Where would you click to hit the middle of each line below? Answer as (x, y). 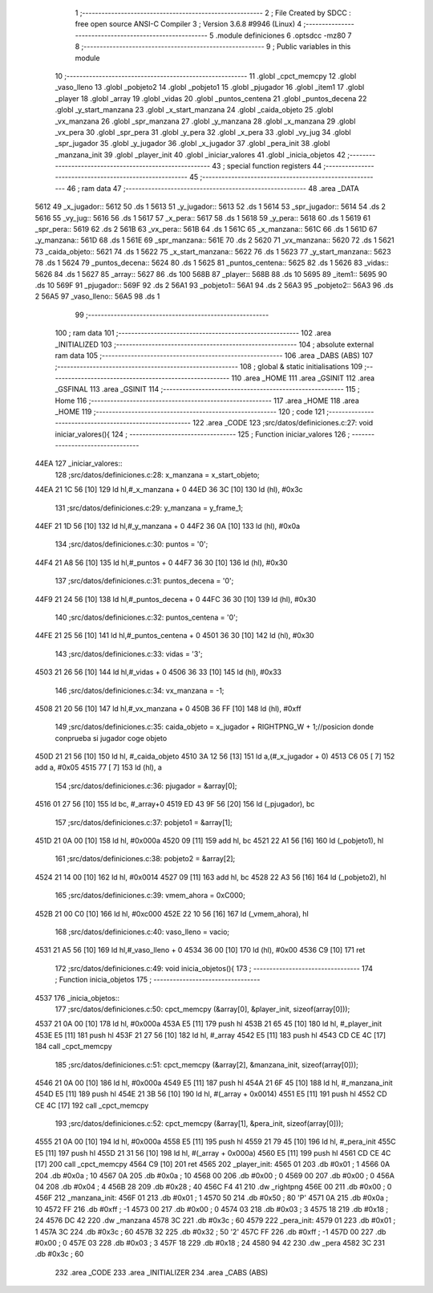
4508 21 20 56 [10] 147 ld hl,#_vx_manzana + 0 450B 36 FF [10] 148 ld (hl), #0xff (168, 708)
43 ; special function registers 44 (267, 166)
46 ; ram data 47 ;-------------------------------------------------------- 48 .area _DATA (213, 188)
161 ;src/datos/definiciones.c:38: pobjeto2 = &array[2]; (145, 859)
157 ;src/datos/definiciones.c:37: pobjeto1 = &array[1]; (144, 822)
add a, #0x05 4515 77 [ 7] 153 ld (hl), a (98, 767)
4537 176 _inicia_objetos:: (77, 998)
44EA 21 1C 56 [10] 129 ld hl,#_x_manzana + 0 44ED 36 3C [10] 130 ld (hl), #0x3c (169, 490)
